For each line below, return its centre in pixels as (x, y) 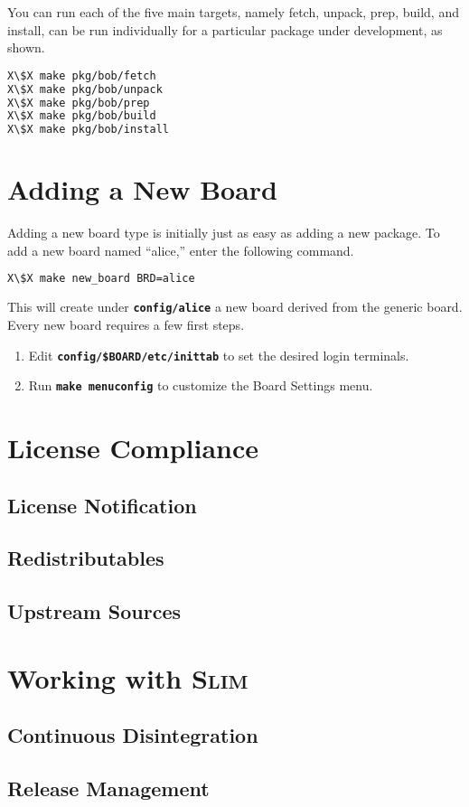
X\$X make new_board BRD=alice (101, 279)
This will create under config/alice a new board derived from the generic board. (235, 307)
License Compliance (133, 448)
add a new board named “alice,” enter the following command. (181, 250)
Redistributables (86, 558)
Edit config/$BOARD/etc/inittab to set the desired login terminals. (219, 355)
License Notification (102, 505)
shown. (26, 47)
